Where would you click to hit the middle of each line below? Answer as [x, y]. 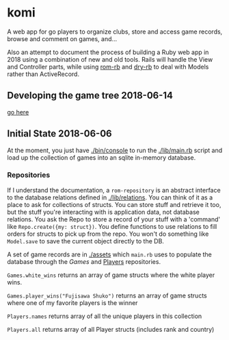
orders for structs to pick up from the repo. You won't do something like [108, 234]
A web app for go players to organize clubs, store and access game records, [115, 32]
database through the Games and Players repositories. [84, 261]
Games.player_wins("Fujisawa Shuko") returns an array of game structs [107, 295]
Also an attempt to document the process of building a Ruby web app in [108, 52]
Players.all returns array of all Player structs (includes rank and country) [111, 329]
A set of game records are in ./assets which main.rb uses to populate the [109, 254]
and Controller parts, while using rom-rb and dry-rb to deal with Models [108, 66]
